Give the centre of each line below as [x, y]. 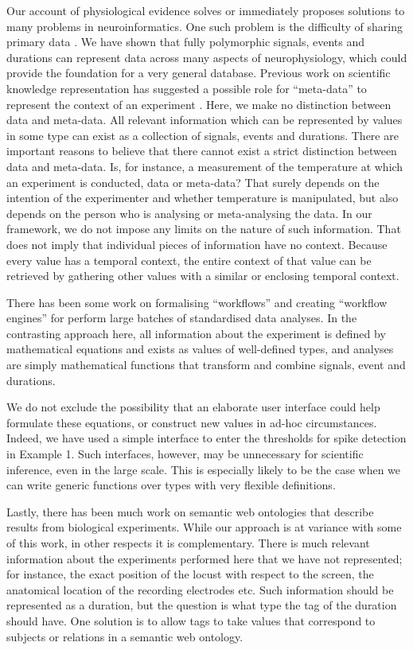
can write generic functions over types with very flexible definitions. [171, 485]
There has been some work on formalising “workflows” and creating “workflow [197, 302]
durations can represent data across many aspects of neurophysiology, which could [207, 57]
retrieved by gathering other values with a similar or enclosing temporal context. [203, 276]
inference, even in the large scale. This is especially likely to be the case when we [204, 469]
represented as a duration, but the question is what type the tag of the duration [202, 605]
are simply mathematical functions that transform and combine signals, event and [206, 365]
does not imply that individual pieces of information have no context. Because [197, 244]
